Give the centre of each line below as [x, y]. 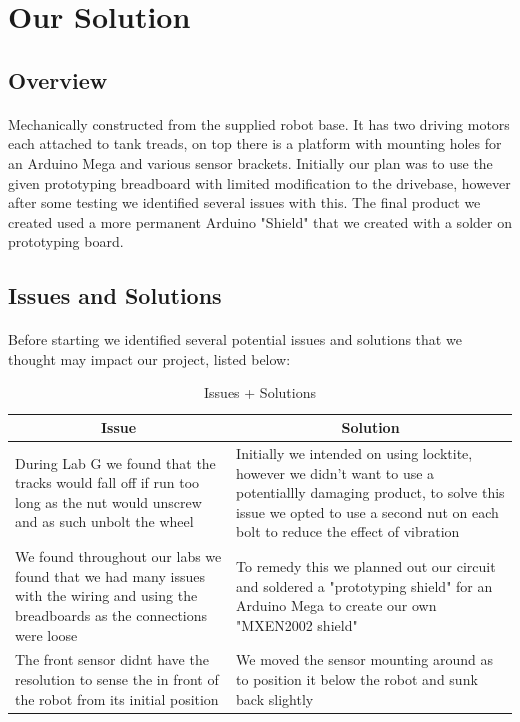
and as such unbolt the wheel [104, 521]
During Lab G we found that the [115, 462]
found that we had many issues [110, 575]
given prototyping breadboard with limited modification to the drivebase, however [259, 182]
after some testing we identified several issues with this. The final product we [244, 202]
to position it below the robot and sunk [357, 678]
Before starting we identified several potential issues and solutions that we [235, 339]
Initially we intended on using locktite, [354, 452]
